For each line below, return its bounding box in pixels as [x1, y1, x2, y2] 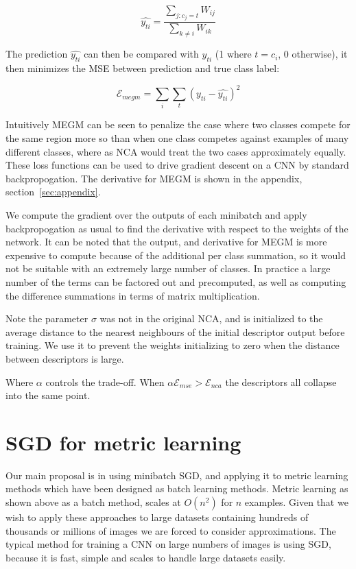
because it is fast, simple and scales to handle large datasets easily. [5, 550, 286, 564]
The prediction [5, 47, 68, 61]
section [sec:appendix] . [5, 184, 101, 199]
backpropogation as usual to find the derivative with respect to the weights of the [5, 221, 348, 235]
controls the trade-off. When [45, 374, 165, 389]
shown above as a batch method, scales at [5, 495, 181, 509]
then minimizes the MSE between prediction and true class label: [5, 61, 280, 75]
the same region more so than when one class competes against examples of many [5, 131, 349, 145]
